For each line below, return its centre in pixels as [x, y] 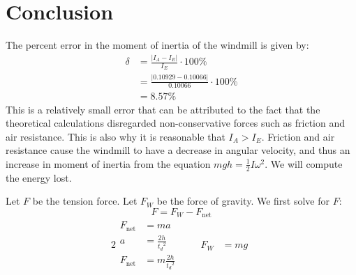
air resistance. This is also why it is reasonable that [116, 136]
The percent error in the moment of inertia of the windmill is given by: [157, 45]
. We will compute [304, 163]
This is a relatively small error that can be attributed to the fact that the [163, 109]
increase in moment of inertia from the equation [108, 163]
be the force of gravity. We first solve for [243, 201]
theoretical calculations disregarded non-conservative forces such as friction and [176, 123]
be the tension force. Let [85, 201]
